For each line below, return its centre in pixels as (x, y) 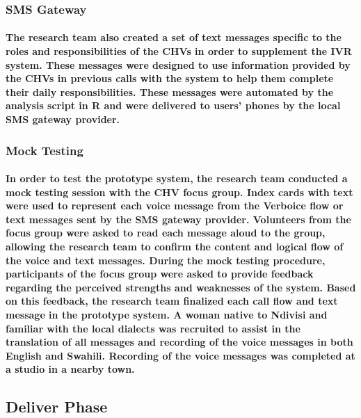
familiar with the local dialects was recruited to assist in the (153, 328)
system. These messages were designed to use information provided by (178, 64)
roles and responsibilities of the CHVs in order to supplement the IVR (179, 51)
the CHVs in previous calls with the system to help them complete (170, 78)
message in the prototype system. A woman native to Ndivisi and (167, 314)
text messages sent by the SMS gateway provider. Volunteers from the (178, 219)
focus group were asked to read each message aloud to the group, (166, 233)
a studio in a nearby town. (70, 369)
